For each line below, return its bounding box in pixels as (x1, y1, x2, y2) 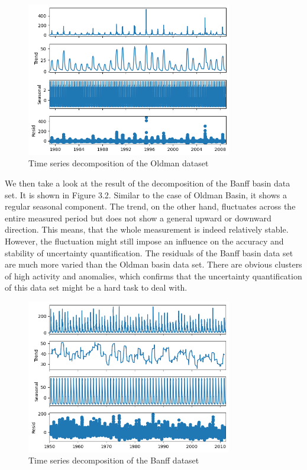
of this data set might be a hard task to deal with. (5, 281, 188, 294)
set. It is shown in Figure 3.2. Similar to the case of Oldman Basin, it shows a (5, 188, 287, 201)
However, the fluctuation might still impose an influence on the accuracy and (5, 235, 284, 247)
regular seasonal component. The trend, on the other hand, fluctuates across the (5, 200, 296, 213)
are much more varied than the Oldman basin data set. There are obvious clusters (5, 258, 302, 271)
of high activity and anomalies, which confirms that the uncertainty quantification (5, 269, 302, 282)
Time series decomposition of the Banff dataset (28, 454, 199, 466)
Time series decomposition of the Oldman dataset (28, 157, 209, 169)
